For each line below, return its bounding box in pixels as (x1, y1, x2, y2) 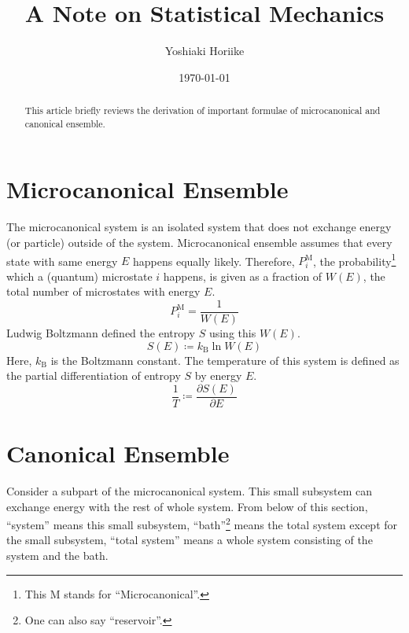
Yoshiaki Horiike (164, 42, 245, 59)
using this (208, 325, 256, 341)
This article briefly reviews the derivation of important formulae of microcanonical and (24, 104, 381, 117)
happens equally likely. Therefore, (133, 252, 295, 269)
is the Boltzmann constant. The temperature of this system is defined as (50, 351, 400, 368)
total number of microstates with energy (6, 283, 201, 300)
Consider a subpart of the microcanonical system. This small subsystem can (6, 483, 373, 499)
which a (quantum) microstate (6, 267, 153, 284)
